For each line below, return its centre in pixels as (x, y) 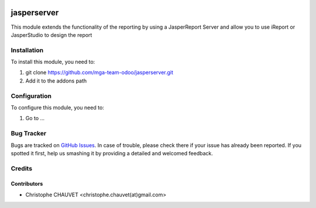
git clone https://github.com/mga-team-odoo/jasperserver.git (99, 73)
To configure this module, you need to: (58, 107)
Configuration (31, 96)
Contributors (27, 184)
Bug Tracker (29, 134)
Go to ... (35, 118)
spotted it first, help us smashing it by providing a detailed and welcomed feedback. (112, 153)
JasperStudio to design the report (51, 35)
